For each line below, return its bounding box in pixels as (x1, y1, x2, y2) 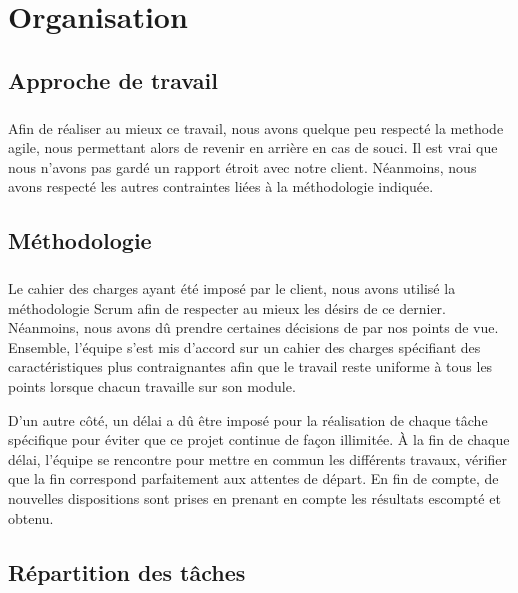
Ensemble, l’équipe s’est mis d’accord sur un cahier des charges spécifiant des (8, 336, 481, 357)
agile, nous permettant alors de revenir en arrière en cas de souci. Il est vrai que (8, 137, 498, 158)
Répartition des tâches (8, 556, 246, 587)
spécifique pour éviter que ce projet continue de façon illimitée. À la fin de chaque (8, 429, 510, 450)
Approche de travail (8, 64, 218, 95)
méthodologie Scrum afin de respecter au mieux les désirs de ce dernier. (8, 297, 447, 318)
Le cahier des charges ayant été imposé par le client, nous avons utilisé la (8, 278, 456, 299)
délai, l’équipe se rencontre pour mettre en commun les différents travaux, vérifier (8, 448, 508, 469)
